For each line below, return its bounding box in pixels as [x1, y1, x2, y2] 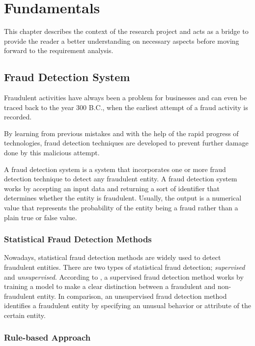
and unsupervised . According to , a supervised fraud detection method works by [4, 271, 244, 282]
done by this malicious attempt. [4, 147, 100, 158]
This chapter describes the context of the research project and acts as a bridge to [4, 26, 249, 36]
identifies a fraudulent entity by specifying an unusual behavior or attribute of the [4, 300, 251, 311]
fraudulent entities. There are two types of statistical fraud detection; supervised [4, 262, 245, 272]
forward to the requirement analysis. [4, 45, 113, 56]
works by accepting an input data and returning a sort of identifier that [4, 183, 220, 193]
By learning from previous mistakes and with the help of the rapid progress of [4, 128, 239, 138]
